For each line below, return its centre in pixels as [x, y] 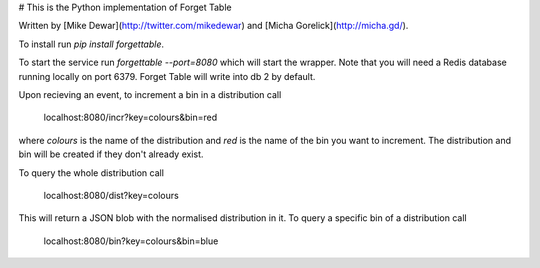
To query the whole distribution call [91, 172]
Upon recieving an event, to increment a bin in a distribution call [150, 94]
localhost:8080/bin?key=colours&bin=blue [131, 241]
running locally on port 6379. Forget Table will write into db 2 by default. [167, 76]
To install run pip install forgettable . [91, 44]
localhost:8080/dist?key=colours [111, 195]
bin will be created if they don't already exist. [111, 154]
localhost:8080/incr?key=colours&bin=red [130, 117]
